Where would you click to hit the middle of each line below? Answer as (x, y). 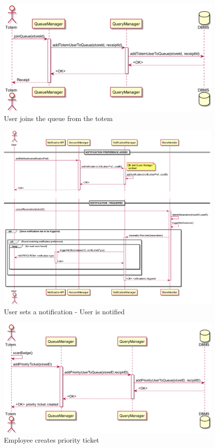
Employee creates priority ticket (52, 440)
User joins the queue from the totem (58, 118)
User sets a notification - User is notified (64, 311)
